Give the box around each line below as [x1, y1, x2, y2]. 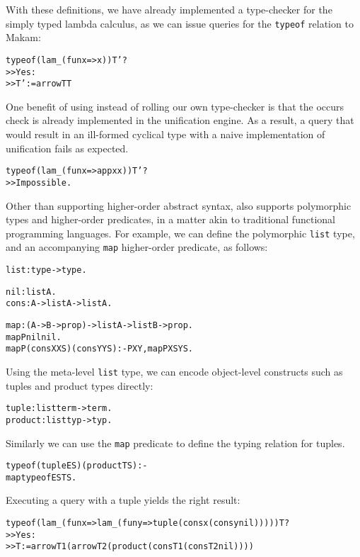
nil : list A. [6, 286, 57, 297]
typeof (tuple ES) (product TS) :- [6, 461, 148, 471]
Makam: [6, 30, 41, 45]
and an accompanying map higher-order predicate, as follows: [6, 240, 268, 254]
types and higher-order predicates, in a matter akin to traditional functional [6, 212, 335, 227]
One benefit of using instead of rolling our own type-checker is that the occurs [6, 99, 344, 113]
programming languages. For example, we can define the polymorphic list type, [6, 225, 355, 240]
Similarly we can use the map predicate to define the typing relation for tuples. [6, 435, 345, 450]
